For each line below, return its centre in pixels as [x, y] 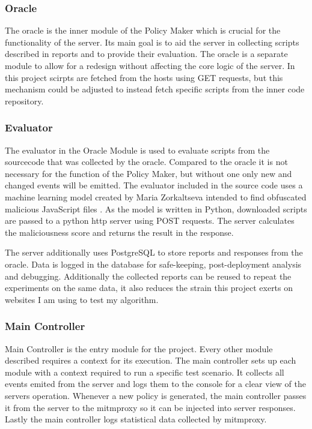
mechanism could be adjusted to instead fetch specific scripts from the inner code [155, 89]
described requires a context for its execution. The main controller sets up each [151, 360]
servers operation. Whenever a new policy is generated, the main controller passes [156, 395]
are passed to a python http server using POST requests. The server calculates [150, 220]
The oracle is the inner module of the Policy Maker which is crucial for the [143, 30]
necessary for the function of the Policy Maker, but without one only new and [148, 173]
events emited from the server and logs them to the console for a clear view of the [155, 384]
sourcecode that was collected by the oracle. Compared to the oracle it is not [146, 162]
